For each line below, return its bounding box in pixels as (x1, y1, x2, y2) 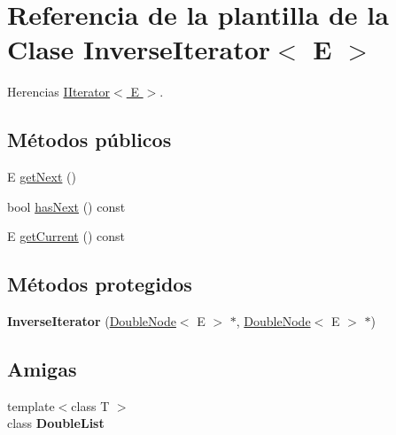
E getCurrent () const (7, 227, 125, 245)
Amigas (7, 355, 77, 383)
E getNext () (7, 167, 76, 186)
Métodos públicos (7, 126, 172, 153)
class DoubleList (7, 414, 105, 432)
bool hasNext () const (7, 197, 126, 215)
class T (71, 396, 110, 415)
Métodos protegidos (7, 270, 192, 298)
